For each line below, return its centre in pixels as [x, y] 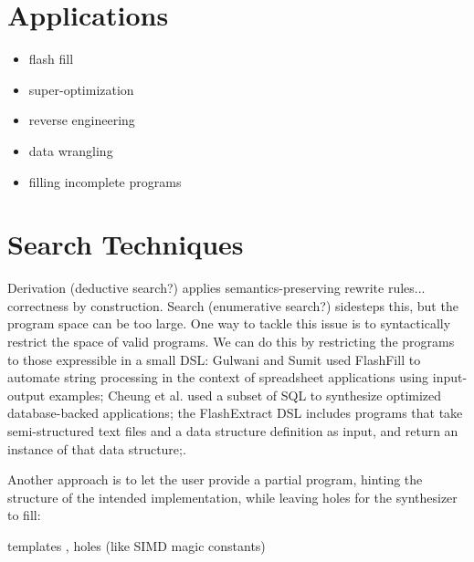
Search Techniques [126, 244]
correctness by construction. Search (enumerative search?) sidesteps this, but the [233, 305]
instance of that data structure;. [97, 448]
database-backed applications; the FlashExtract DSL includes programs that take [235, 413]
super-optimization [81, 89]
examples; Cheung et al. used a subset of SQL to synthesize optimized [245, 395]
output [26, 395]
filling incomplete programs [105, 181]
